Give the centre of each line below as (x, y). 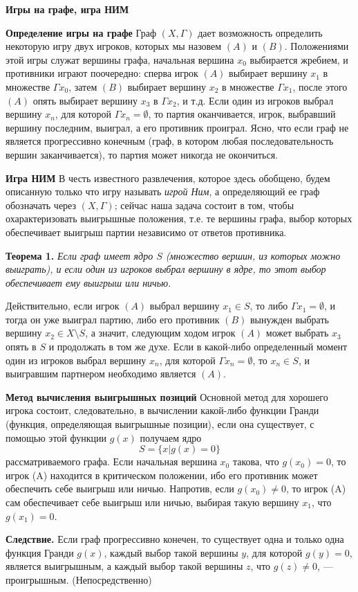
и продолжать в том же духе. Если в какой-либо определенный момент (198, 347)
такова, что (256, 461)
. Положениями (317, 46)
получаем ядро (171, 437)
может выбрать (297, 333)
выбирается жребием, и (299, 59)
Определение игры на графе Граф (81, 32)
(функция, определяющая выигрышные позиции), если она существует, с (160, 424)
